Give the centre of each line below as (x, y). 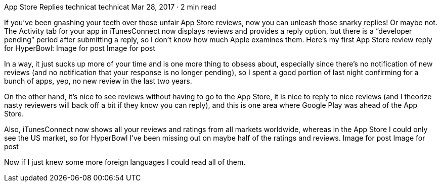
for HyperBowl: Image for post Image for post (80, 48)
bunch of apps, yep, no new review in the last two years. (98, 81)
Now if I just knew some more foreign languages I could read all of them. (125, 162)
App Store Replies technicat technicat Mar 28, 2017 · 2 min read (110, 7)
